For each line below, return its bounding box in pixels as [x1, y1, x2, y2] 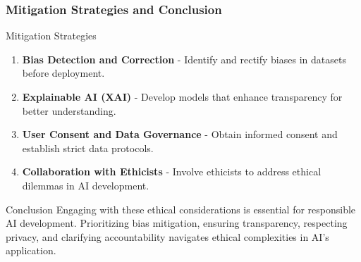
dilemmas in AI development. [22, 177, 149, 192]
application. [6, 243, 56, 258]
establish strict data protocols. [22, 140, 154, 155]
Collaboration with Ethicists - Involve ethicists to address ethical [22, 164, 322, 179]
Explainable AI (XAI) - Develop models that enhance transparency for [22, 89, 343, 104]
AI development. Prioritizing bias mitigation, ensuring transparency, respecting [6, 216, 348, 230]
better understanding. [22, 103, 116, 118]
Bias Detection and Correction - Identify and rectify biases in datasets [22, 51, 346, 66]
